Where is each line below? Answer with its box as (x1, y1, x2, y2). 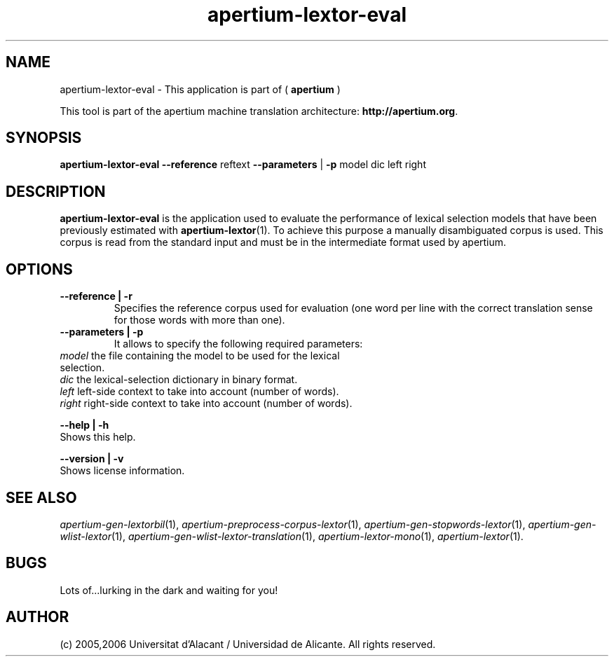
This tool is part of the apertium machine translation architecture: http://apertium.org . (60, 104, 458, 117)
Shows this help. (60, 431, 136, 443)
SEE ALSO (6, 488, 77, 506)
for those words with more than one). (114, 314, 285, 326)
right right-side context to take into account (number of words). (60, 397, 353, 410)
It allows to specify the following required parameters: (114, 338, 363, 350)
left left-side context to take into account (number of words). (60, 385, 339, 398)
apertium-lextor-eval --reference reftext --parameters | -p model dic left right (60, 158, 426, 171)
